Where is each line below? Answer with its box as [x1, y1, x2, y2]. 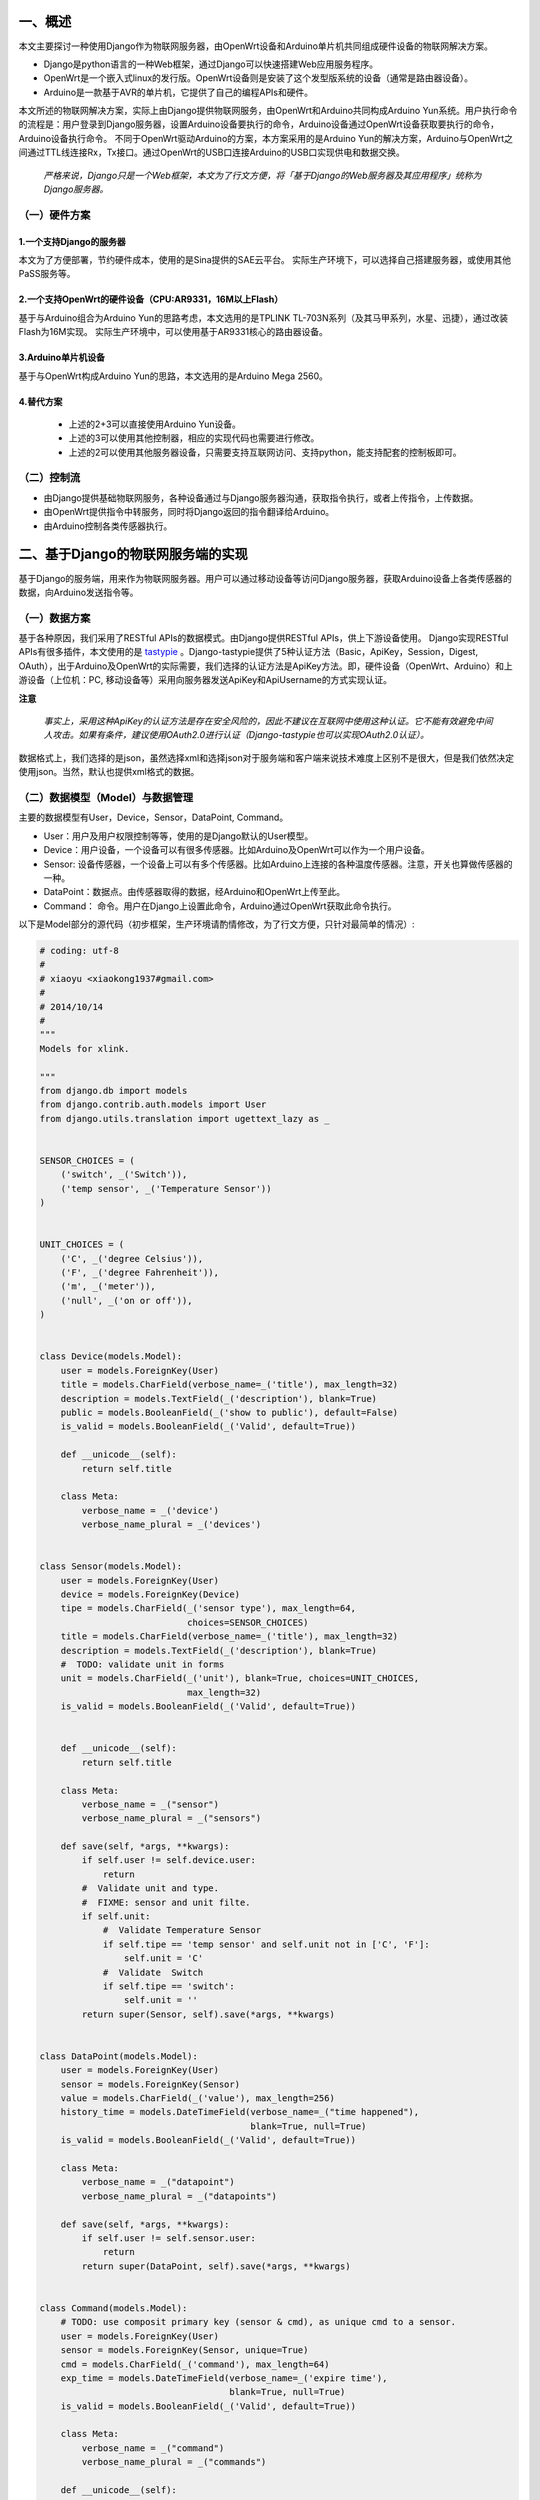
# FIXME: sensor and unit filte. [81, 1896, 251, 1908]
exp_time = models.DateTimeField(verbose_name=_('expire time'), [60, 2372, 388, 2384]
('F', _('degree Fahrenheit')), [60, 1267, 220, 1279]
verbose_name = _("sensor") [81, 1798, 220, 1810]
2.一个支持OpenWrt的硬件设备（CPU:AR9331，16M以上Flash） [18, 293, 284, 305]
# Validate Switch [102, 1966, 204, 1978]
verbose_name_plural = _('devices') [81, 1519, 262, 1530]
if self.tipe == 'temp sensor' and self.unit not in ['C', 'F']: [102, 1938, 430, 1950]
